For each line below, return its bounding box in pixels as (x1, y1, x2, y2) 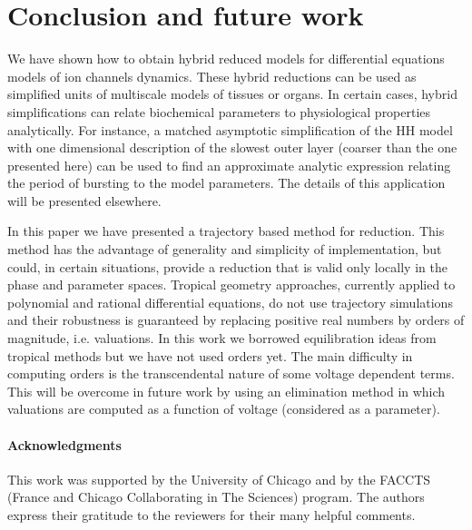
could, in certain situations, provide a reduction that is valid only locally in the (7, 257, 447, 276)
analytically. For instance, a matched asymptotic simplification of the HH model (7, 120, 453, 139)
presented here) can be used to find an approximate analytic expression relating (7, 155, 451, 174)
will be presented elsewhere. (7, 191, 162, 210)
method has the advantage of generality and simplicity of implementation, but (7, 240, 442, 259)
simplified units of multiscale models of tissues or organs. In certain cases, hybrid (7, 84, 457, 103)
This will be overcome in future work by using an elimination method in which (7, 381, 446, 400)
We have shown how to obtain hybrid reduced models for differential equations (7, 49, 445, 68)
